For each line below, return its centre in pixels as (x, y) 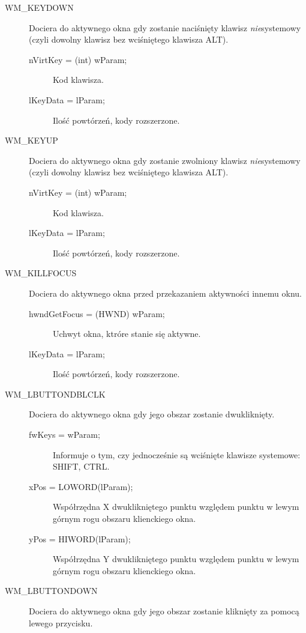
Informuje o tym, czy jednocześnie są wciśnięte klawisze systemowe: (177, 454)
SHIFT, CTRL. (81, 466)
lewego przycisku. (61, 622)
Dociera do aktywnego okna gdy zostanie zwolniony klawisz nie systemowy (165, 160)
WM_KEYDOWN (39, 7)
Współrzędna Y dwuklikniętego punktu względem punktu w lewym (176, 559)
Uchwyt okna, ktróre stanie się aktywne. (127, 334)
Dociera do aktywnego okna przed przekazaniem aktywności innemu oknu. (165, 293)
